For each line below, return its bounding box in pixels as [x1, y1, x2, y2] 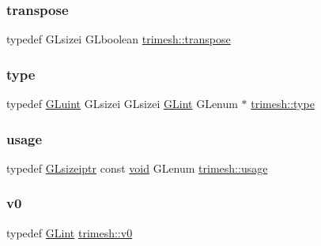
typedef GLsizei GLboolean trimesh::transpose [6, 31, 231, 47]
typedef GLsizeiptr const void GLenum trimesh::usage [6, 159, 268, 176]
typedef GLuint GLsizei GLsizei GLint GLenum [6, 95, 238, 112]
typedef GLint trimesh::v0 [6, 224, 133, 240]
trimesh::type [251, 95, 315, 112]
